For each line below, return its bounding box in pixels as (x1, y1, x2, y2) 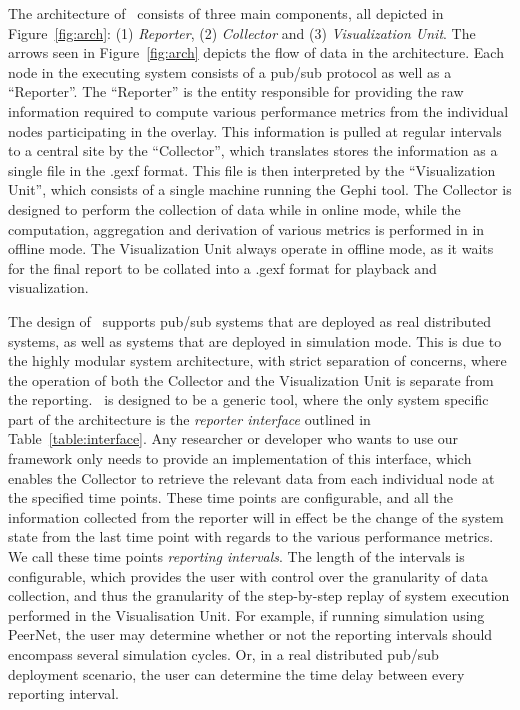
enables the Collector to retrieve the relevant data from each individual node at (8, 467, 495, 488)
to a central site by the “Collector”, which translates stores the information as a (8, 140, 498, 161)
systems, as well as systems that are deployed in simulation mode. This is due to (8, 330, 502, 351)
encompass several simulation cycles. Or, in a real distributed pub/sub (8, 644, 439, 664)
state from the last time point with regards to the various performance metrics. (8, 526, 494, 547)
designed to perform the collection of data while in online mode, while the (8, 198, 461, 219)
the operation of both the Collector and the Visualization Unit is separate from (8, 369, 494, 390)
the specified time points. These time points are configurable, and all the (8, 487, 453, 508)
